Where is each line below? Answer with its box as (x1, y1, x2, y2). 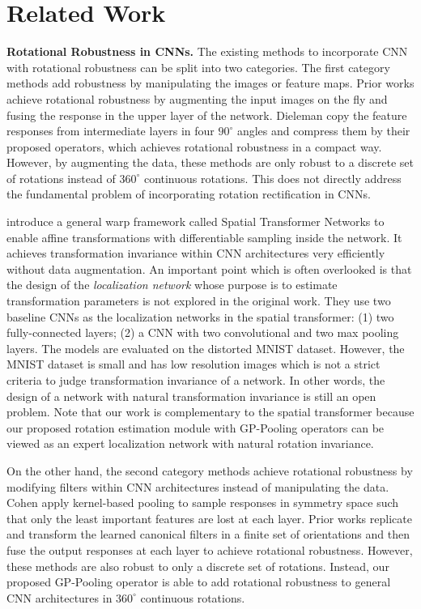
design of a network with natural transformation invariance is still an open (6, 387, 376, 404)
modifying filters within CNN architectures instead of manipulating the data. (6, 478, 389, 495)
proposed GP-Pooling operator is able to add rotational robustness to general (6, 573, 391, 590)
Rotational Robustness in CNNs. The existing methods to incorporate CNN (6, 43, 408, 60)
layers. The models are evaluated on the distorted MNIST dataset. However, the (6, 339, 405, 356)
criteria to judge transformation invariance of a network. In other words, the (6, 372, 385, 388)
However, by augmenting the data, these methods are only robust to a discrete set (6, 154, 414, 171)
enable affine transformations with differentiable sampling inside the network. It (6, 228, 402, 245)
